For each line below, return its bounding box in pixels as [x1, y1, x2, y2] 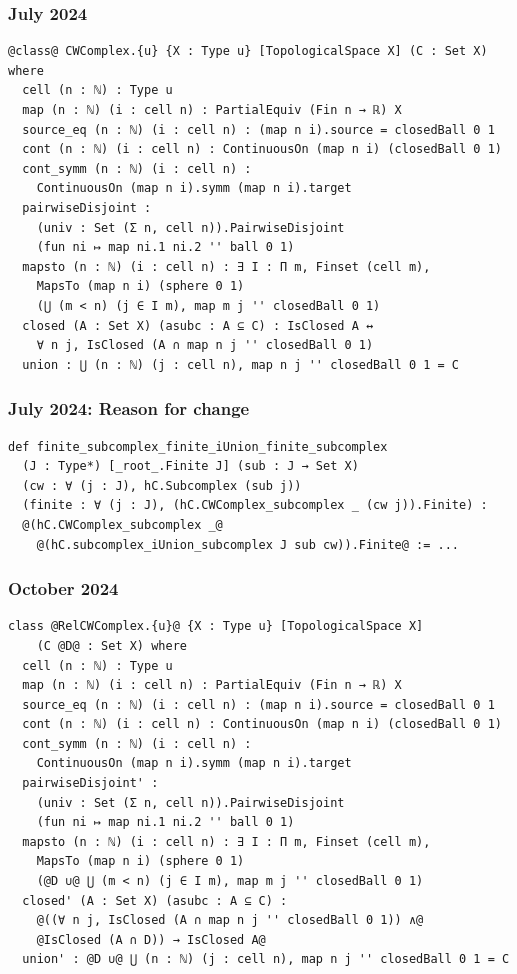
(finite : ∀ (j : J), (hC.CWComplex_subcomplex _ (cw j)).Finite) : [22, 498, 488, 513]
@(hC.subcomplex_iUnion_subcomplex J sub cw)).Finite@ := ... [36, 537, 460, 552]
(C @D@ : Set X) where [36, 638, 187, 653]
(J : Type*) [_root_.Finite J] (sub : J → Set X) [22, 459, 359, 474]
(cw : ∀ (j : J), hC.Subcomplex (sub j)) [22, 478, 302, 493]
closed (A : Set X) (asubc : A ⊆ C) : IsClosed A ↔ [22, 318, 374, 333]
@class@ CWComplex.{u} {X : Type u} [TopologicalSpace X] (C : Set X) [8, 44, 488, 59]
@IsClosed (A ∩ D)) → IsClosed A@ [36, 932, 266, 947]
